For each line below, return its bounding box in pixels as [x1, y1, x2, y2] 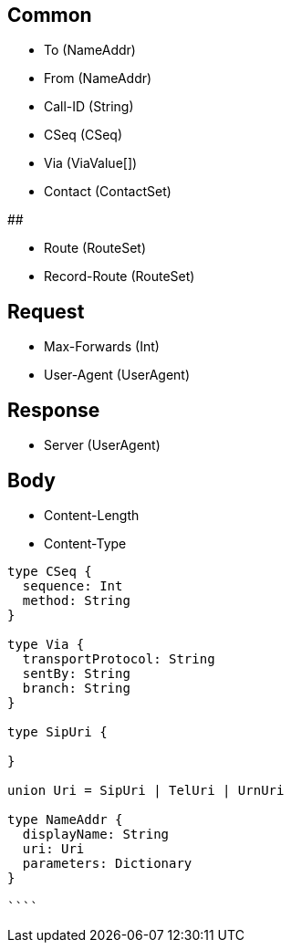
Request [7, 299, 85, 323]
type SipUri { [7, 724, 108, 739]
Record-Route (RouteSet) [44, 268, 195, 285]
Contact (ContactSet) [44, 183, 171, 200]
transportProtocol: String [22, 651, 215, 666]
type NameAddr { [7, 811, 123, 827]
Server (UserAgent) [44, 437, 161, 454]
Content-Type [44, 535, 127, 551]
